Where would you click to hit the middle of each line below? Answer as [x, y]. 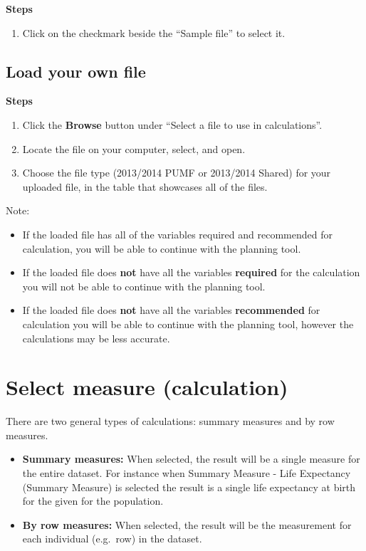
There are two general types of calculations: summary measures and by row [170, 421]
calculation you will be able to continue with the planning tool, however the [188, 324]
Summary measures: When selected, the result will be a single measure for [191, 459]
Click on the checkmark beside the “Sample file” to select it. [154, 32]
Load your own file [76, 71]
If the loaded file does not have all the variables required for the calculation [191, 272]
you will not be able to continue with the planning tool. [144, 286]
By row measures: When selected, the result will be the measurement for [187, 524]
